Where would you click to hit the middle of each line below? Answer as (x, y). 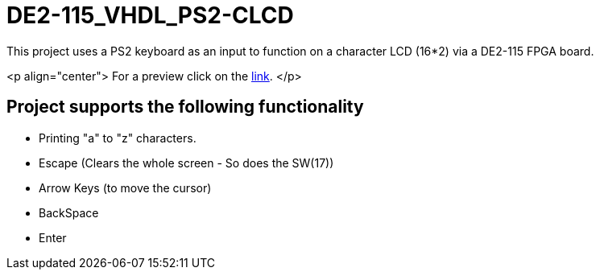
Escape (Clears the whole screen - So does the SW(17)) (186, 163)
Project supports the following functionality (185, 107)
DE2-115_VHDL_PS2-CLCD (150, 15)
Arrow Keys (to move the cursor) (125, 187)
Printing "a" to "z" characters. (118, 138)
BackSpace (69, 212)
